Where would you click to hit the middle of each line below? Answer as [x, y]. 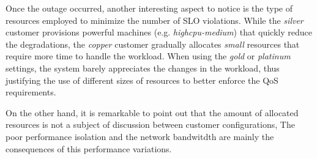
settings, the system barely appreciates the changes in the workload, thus [143, 68]
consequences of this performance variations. [89, 148]
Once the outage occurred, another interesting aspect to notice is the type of [149, 8]
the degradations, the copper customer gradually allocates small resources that [153, 44]
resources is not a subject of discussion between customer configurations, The [150, 124]
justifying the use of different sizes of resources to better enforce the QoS [142, 80]
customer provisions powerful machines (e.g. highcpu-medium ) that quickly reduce [159, 32]
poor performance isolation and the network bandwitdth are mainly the [140, 136]
